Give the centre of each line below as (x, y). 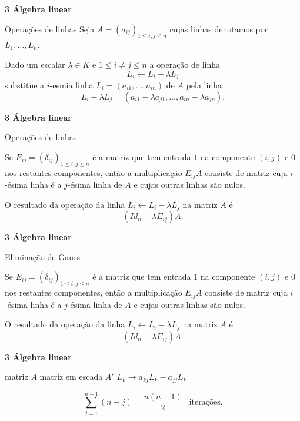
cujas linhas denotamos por (219, 29)
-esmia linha (71, 85)
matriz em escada (71, 377)
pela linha (204, 85)
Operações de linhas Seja (50, 29)
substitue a (25, 85)
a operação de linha (185, 64)
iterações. (206, 402)
